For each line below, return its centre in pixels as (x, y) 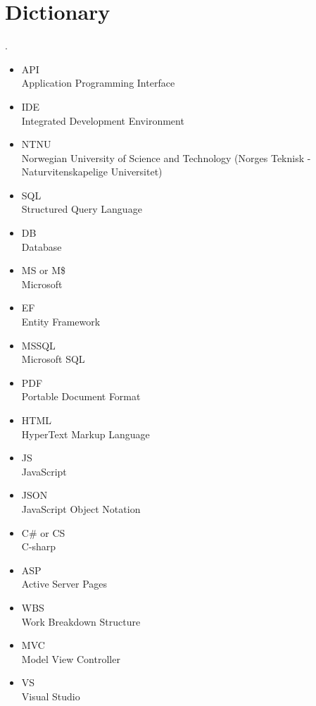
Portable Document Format (81, 396)
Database (42, 246)
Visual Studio (51, 696)
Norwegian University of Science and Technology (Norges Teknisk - (166, 157)
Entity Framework (61, 322)
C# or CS (43, 532)
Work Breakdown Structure (81, 621)
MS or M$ (44, 270)
